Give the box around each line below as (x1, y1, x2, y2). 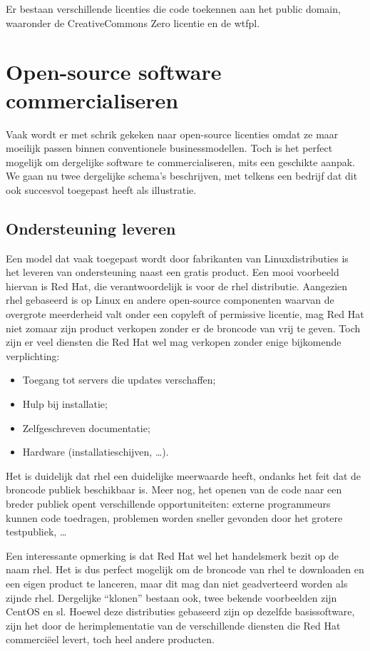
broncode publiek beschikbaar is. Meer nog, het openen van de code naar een (6, 482, 342, 497)
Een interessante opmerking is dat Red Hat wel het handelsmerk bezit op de (6, 548, 339, 563)
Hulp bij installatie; (22, 396, 108, 411)
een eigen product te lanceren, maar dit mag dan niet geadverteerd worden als (6, 575, 348, 590)
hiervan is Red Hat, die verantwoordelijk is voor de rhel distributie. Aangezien (6, 278, 348, 293)
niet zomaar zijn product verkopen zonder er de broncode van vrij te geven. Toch (6, 320, 361, 335)
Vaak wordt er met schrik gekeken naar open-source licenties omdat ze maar (6, 126, 339, 141)
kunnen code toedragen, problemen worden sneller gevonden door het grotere (6, 510, 343, 525)
